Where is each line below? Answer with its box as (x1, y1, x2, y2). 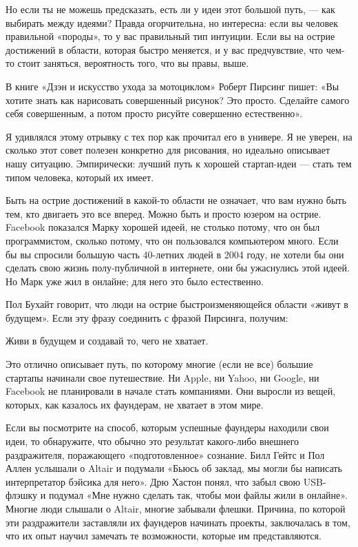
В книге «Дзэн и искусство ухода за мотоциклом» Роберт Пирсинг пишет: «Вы (6, 79, 339, 93)
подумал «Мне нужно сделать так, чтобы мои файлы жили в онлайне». (48, 488, 348, 502)
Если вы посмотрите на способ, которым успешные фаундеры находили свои (6, 420, 329, 435)
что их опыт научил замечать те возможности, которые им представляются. (6, 528, 322, 543)
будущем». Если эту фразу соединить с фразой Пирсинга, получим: (6, 310, 288, 324)
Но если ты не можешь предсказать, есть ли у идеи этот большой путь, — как (6, 2, 335, 16)
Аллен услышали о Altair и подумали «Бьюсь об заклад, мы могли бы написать (6, 461, 342, 475)
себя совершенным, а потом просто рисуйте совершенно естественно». (6, 106, 302, 121)
